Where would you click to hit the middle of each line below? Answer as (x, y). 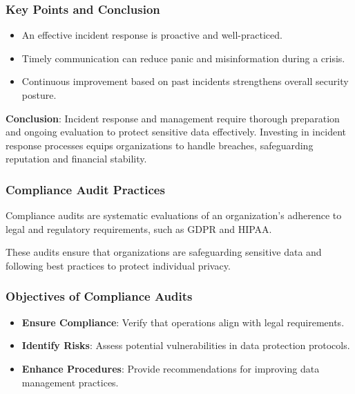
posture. (39, 95)
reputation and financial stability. (76, 159)
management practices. (70, 382)
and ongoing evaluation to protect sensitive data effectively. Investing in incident (176, 132)
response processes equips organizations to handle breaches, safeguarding (160, 145)
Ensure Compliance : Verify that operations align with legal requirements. (183, 322)
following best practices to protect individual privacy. (118, 265)
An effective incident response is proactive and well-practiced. (152, 35)
